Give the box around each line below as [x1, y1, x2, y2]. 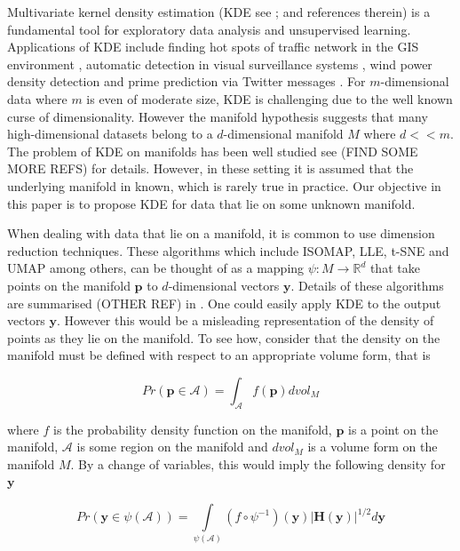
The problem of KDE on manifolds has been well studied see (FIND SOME [7, 141, 418, 160]
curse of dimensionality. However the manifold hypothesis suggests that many [7, 107, 428, 125]
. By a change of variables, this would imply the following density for [70, 454, 446, 473]
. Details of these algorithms [290, 275, 444, 294]
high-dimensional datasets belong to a [7, 124, 213, 143]
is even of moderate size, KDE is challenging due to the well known [86, 89, 453, 108]
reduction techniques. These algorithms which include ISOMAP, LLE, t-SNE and [7, 241, 449, 260]
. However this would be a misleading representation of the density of [57, 311, 434, 330]
